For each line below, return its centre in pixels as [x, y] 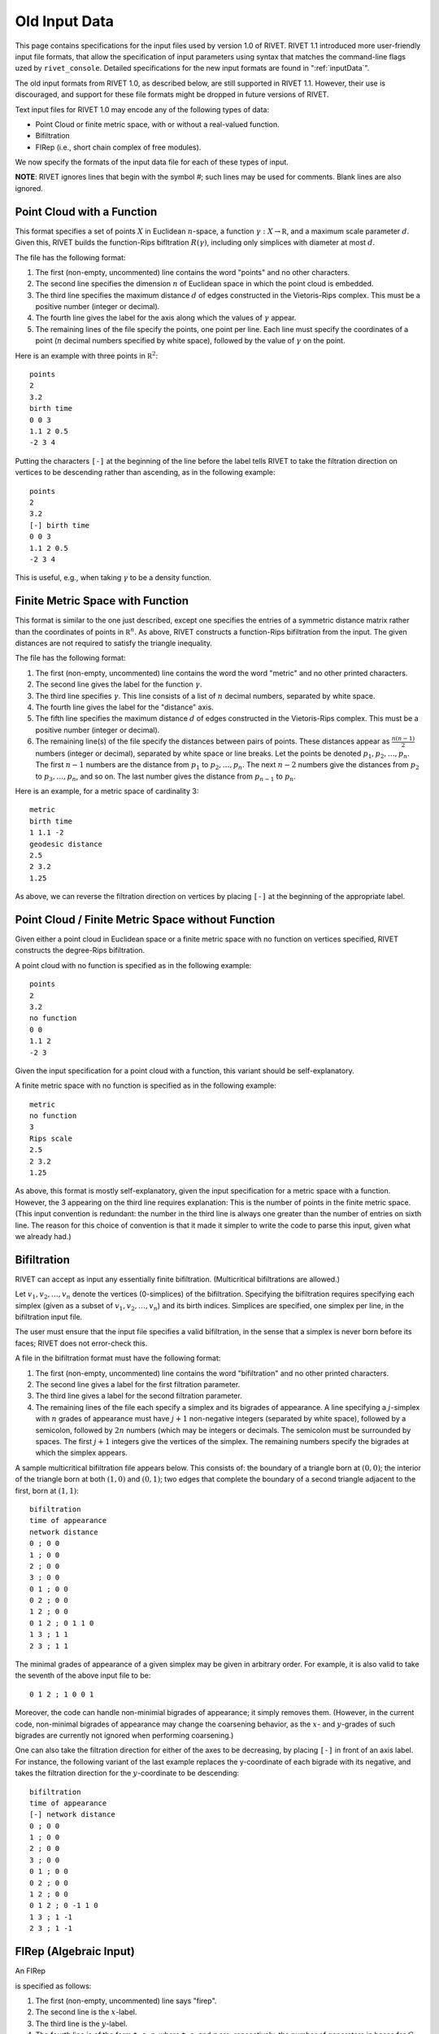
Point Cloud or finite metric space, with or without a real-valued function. [157, 124]
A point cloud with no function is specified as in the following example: [133, 965]
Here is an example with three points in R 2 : [87, 355]
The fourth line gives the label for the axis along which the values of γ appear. [166, 318]
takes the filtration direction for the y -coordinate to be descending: [127, 1773]
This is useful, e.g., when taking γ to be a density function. [113, 578]
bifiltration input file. [49, 1317]
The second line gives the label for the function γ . [119, 684]
